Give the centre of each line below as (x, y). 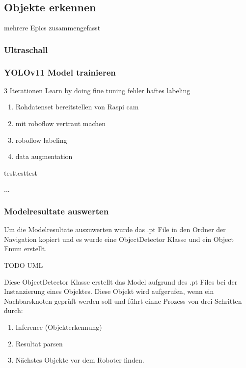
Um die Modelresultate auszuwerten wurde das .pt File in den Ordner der (115, 229)
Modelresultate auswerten (56, 211)
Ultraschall (26, 49)
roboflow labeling (41, 140)
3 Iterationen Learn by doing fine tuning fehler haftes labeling (97, 90)
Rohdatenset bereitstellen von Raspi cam (77, 107)
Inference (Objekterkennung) (59, 327)
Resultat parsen (39, 343)
